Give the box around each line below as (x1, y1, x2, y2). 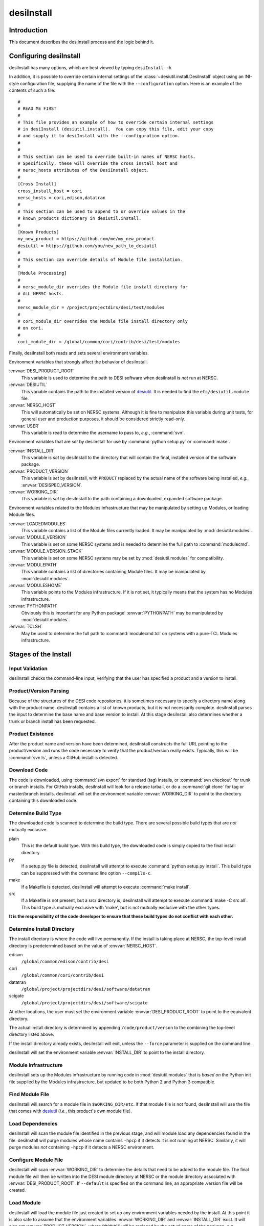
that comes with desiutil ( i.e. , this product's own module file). (9, 1108, 132, 1114)
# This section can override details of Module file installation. (18, 256, 183, 262)
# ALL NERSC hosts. (18, 291, 65, 297)
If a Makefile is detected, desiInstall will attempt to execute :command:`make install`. (21, 884, 191, 890)
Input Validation (9, 665, 48, 672)
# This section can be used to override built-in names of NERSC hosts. (18, 153, 196, 159)
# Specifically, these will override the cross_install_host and (18, 161, 178, 166)
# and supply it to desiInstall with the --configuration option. (18, 133, 180, 139)
